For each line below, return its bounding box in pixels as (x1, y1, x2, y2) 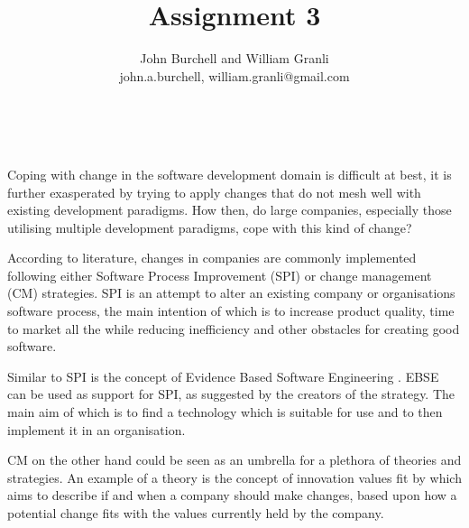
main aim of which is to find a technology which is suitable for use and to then (7, 403, 443, 421)
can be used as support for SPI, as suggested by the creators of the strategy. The (7, 384, 455, 403)
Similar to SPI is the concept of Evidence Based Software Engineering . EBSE (7, 366, 439, 385)
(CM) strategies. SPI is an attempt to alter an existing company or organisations (7, 283, 455, 302)
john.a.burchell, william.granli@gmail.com (119, 66, 350, 85)
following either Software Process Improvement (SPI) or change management (7, 265, 432, 284)
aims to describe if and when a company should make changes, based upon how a (7, 486, 457, 505)
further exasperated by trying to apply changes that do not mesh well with (7, 182, 421, 201)
